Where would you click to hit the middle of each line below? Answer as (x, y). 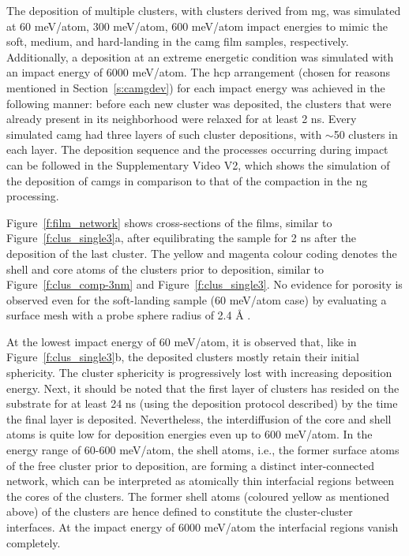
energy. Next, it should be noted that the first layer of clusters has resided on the (203, 388)
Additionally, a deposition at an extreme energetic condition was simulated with (200, 56)
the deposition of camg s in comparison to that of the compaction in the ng (187, 180)
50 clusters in (366, 134)
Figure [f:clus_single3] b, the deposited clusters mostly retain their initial (183, 357)
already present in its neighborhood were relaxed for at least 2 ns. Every (182, 119)
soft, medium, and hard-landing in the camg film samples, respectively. (178, 41)
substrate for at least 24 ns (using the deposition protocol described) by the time (202, 403)
